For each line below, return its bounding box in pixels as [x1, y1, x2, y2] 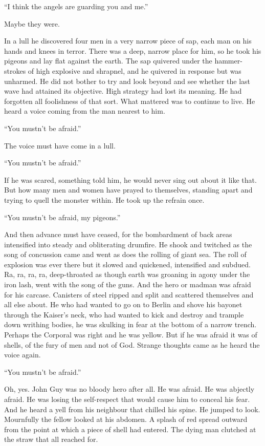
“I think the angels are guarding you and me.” [4, 1, 148, 11]
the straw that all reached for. [4, 434, 98, 444]
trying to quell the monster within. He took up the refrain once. [4, 194, 205, 205]
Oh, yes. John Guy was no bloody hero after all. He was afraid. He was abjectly [4, 384, 255, 394]
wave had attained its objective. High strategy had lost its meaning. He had [4, 86, 242, 96]
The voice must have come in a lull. [4, 140, 116, 151]
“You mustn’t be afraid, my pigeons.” [4, 211, 121, 222]
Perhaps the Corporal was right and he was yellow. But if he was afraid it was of [4, 329, 257, 340]
